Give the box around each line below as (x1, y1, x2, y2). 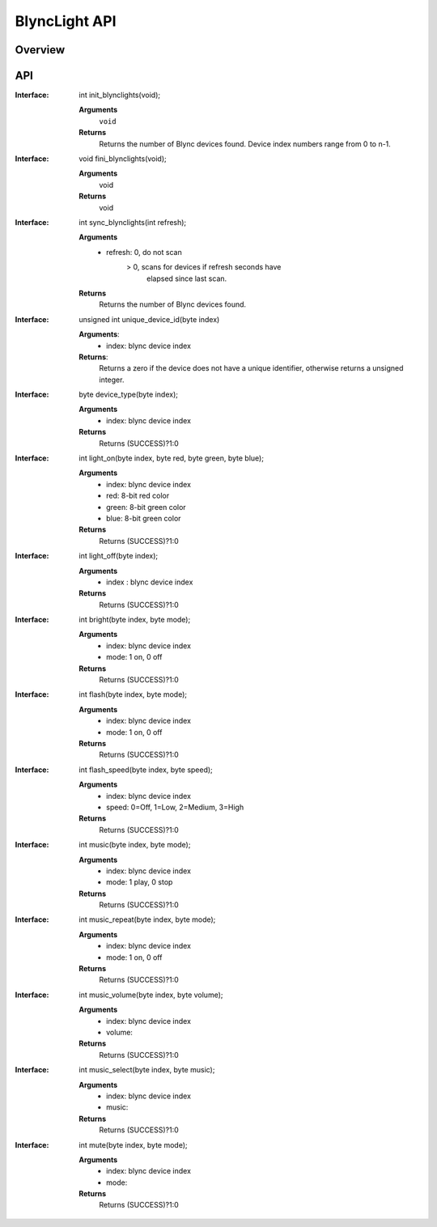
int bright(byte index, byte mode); (78, 615, 191, 625)
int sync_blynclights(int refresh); (78, 217, 187, 227)
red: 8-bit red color (106, 490, 170, 501)
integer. (99, 375, 125, 384)
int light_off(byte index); (78, 551, 159, 561)
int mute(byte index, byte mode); (78, 1140, 188, 1149)
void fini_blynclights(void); (78, 154, 168, 163)
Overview (15, 43, 66, 57)
